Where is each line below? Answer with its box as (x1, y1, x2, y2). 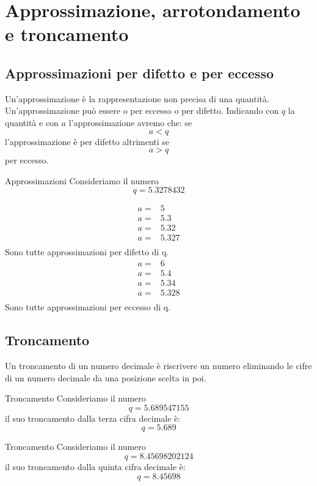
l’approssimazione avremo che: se (68, 116, 192, 129)
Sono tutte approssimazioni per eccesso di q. (5, 301, 171, 313)
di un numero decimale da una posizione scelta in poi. (5, 371, 206, 384)
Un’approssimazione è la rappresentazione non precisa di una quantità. (5, 92, 269, 105)
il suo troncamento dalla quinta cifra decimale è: (5, 460, 186, 473)
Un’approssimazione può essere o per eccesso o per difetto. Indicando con (5, 104, 279, 117)
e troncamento (5, 21, 129, 47)
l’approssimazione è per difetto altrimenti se (5, 135, 170, 148)
